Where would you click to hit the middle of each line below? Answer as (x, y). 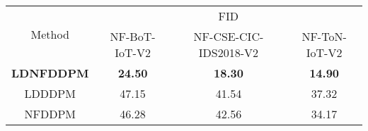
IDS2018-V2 (229, 52)
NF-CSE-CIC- (229, 36)
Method (50, 34)
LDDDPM (50, 93)
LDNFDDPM (50, 73)
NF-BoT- (133, 36)
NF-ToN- (324, 36)
